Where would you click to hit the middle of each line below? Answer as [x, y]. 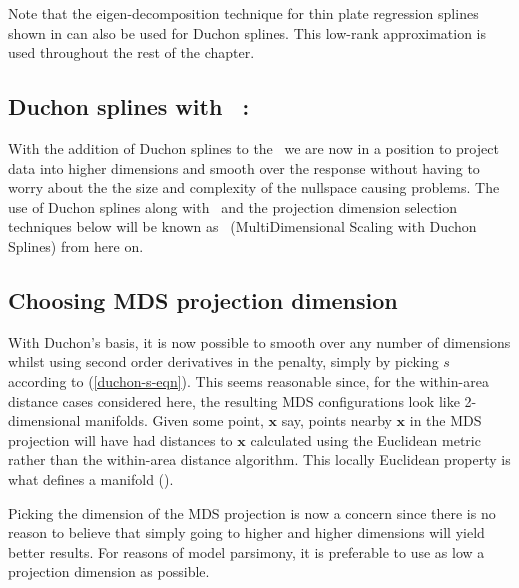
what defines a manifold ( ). [91, 478]
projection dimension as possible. [109, 571]
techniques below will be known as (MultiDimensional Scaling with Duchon [242, 226]
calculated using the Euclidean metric [365, 439]
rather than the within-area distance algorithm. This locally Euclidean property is [259, 459]
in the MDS [445, 420]
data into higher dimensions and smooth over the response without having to [244, 167]
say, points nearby [336, 420]
